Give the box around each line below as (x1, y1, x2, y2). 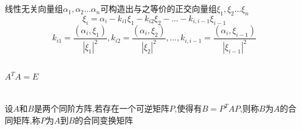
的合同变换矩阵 (75, 113, 134, 126)
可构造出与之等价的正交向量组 (100, 2, 217, 15)
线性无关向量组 (5, 2, 63, 15)
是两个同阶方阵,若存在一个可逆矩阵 (34, 102, 170, 115)
